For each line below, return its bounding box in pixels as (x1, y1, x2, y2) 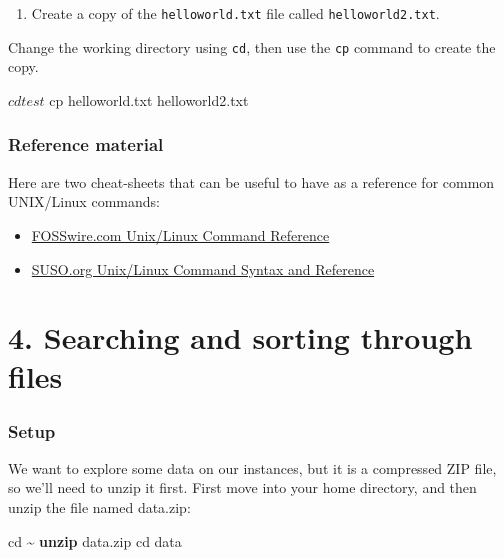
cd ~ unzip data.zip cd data (8, 530, 182, 551)
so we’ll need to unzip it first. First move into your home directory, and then (8, 477, 477, 498)
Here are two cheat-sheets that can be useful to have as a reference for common (8, 171, 495, 192)
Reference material (8, 132, 164, 157)
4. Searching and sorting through (8, 317, 473, 358)
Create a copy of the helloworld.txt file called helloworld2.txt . (31, 3, 440, 23)
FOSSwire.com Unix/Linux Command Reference (31, 224, 330, 245)
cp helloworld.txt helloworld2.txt (49, 89, 249, 110)
